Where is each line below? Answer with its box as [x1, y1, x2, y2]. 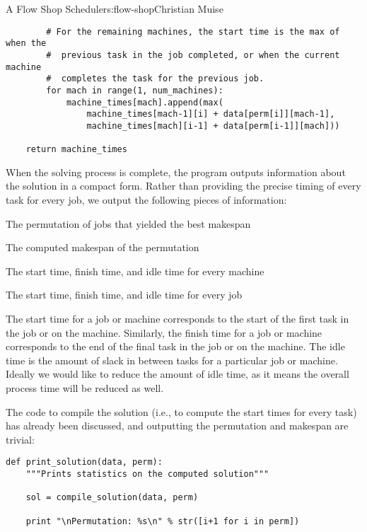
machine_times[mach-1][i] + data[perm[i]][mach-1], [86, 109, 335, 120]
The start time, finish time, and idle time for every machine [6, 263, 264, 278]
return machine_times [25, 144, 127, 155]
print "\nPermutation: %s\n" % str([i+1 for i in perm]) [25, 516, 300, 526]
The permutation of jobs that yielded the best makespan [6, 216, 251, 231]
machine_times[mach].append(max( [66, 97, 223, 108]
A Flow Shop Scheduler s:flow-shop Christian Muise [6, 1, 223, 16]
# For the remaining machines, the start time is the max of [46, 26, 340, 37]
